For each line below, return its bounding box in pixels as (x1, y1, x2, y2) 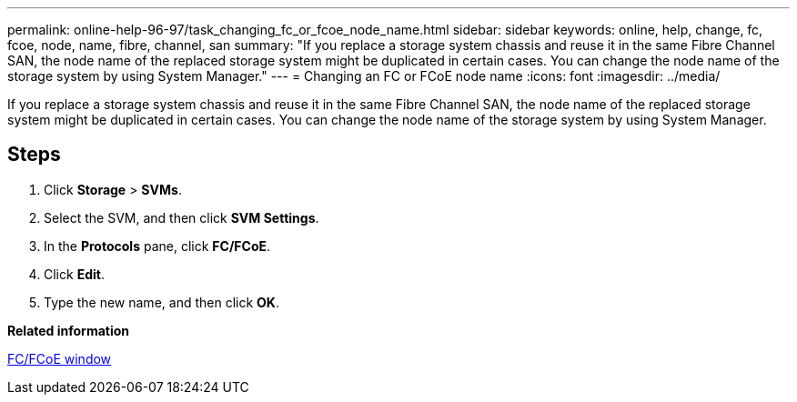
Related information (7, 322, 130, 338)
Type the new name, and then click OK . (44, 294, 279, 310)
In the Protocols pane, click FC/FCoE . (44, 237, 271, 254)
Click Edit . (44, 266, 105, 282)
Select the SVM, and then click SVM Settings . (44, 209, 319, 226)
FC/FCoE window (7, 350, 112, 367)
